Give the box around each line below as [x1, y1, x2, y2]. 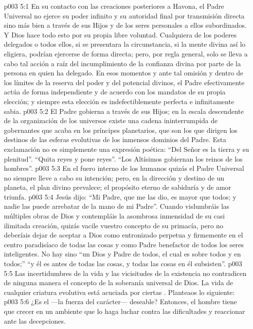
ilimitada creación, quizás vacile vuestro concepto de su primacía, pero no [4, 220, 223, 230]
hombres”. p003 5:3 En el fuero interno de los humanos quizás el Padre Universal [4, 163, 244, 173]
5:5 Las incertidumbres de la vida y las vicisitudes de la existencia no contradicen [4, 268, 247, 278]
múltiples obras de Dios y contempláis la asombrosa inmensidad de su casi [4, 211, 225, 221]
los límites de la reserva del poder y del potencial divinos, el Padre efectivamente [4, 77, 245, 87]
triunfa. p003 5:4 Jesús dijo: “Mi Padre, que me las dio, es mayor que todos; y [4, 191, 236, 201]
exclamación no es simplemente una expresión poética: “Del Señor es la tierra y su [4, 144, 249, 154]
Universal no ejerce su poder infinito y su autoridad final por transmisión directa [4, 10, 245, 20]
